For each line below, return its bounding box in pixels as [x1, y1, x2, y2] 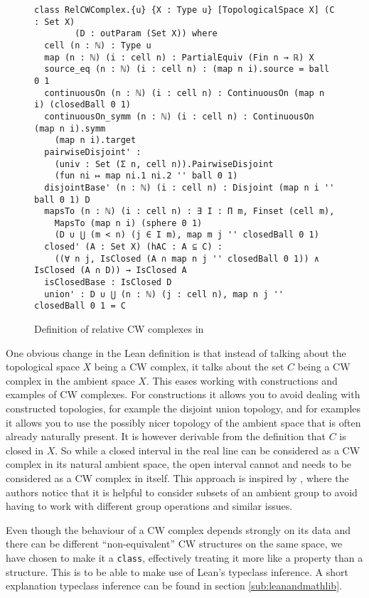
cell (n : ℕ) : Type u [44, 40, 151, 50]
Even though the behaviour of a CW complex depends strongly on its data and [6, 522, 351, 537]
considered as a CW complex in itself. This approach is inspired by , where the [6, 471, 349, 485]
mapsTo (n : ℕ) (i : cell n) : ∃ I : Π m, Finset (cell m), [44, 206, 335, 217]
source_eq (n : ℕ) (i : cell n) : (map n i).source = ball [44, 64, 330, 75]
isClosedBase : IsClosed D [44, 277, 172, 288]
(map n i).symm [34, 123, 106, 134]
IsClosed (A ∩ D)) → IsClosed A [34, 265, 187, 276]
